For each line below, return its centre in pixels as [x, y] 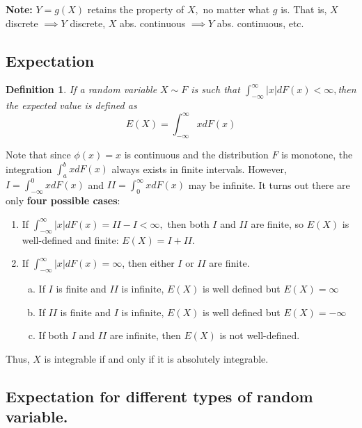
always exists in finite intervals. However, [199, 168]
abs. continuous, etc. [260, 23]
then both [188, 223]
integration [29, 168]
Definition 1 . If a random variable [81, 89]
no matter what [236, 9]
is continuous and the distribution [196, 155]
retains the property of [136, 9]
